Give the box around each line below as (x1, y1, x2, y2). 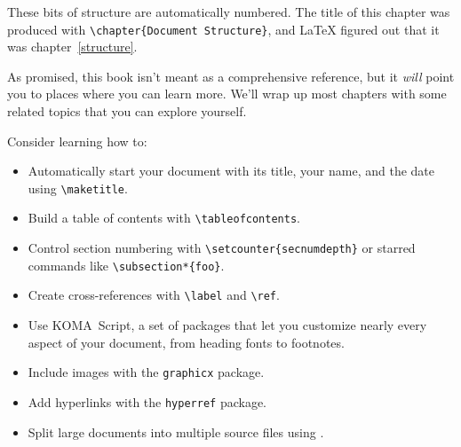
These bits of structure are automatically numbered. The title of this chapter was (7, 3, 450, 20)
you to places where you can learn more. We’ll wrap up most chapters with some (7, 84, 447, 103)
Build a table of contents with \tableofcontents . (28, 208, 300, 227)
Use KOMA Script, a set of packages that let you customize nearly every (28, 316, 427, 334)
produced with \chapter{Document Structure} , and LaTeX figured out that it (7, 20, 440, 38)
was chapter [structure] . (7, 37, 138, 56)
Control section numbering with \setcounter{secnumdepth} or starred (28, 239, 416, 257)
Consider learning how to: (7, 131, 147, 150)
